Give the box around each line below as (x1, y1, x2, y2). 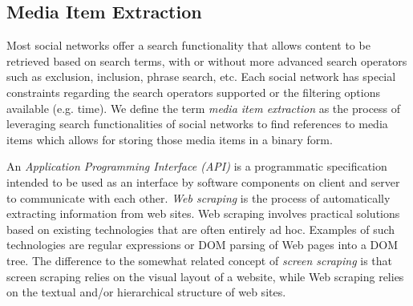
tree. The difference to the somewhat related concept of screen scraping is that (6, 252, 393, 268)
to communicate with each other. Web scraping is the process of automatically (6, 189, 391, 206)
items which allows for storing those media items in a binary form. (6, 131, 333, 147)
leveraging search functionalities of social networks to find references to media (6, 115, 388, 132)
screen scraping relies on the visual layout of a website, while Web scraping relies (6, 268, 404, 284)
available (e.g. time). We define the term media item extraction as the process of (6, 99, 401, 116)
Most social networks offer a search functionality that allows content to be (6, 37, 370, 54)
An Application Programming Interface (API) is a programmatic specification (6, 158, 387, 175)
